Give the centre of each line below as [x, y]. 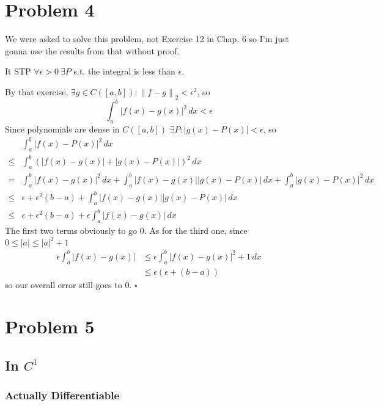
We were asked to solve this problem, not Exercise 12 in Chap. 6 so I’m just [147, 39]
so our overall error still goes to [64, 284]
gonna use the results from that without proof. [92, 50]
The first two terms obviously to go [71, 230]
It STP [18, 71]
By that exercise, [37, 91]
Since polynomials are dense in [62, 129]
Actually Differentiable [62, 395]
